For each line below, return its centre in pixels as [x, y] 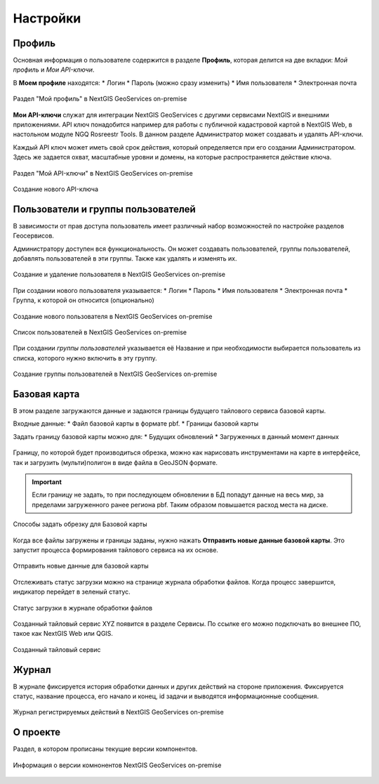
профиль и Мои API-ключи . [54, 70]
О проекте [37, 732]
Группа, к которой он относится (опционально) [84, 300]
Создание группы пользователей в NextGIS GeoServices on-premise [115, 374]
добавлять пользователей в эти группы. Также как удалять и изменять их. [125, 259]
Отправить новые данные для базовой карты [81, 566]
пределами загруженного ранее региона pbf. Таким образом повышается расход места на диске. [180, 504]
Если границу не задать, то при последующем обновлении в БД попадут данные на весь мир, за [178, 495]
